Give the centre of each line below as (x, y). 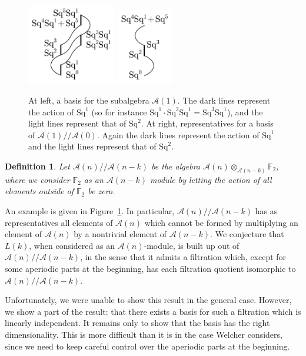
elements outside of (39, 191)
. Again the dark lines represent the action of (178, 134)
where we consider (37, 179)
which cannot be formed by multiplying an (221, 222)
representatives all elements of (59, 222)
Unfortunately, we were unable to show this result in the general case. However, (148, 300)
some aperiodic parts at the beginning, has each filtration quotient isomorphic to (150, 268)
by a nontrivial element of (120, 234)
